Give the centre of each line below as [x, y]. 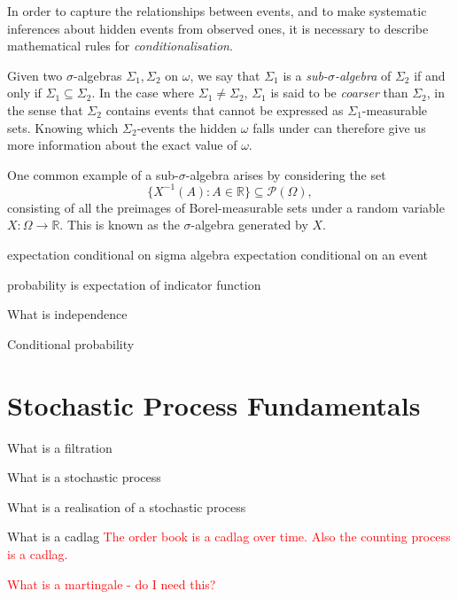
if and [430, 75]
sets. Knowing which [63, 127]
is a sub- [305, 75]
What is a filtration [60, 447]
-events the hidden [187, 127]
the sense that [45, 109]
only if [24, 93]
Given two [35, 75]
